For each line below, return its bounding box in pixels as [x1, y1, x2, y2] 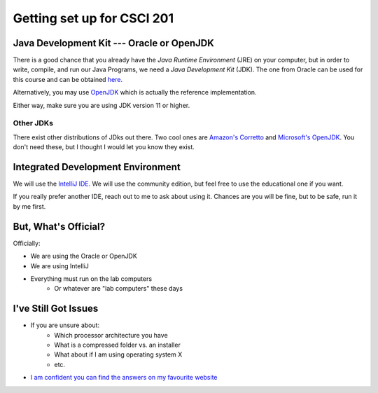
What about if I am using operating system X [54, 350, 183, 359]
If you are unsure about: [30, 321, 100, 329]
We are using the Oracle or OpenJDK [30, 252, 138, 261]
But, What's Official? [13, 221, 105, 233]
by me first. [13, 202, 46, 210]
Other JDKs [13, 118, 54, 128]
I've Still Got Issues [13, 303, 99, 315]
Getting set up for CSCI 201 [13, 11, 174, 26]
